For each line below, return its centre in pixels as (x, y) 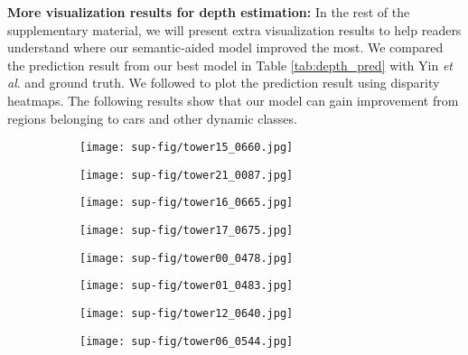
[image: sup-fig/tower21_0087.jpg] (187, 175)
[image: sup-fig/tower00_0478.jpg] (187, 258)
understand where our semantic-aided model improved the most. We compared (225, 47)
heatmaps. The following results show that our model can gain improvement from (233, 100)
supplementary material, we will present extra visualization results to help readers (234, 29)
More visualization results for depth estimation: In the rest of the (209, 12)
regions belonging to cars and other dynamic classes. (152, 118)
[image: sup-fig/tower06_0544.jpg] (187, 341)
